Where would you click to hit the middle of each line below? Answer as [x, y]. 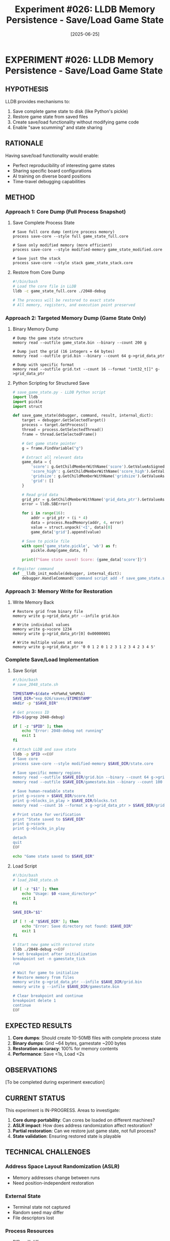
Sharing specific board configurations [52, 171]
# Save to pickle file [46, 541]
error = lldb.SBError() [47, 504]
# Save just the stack [36, 259]
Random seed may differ [38, 1213]
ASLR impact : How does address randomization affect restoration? [82, 1126]
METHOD [20, 197]
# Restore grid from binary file [48, 612]
